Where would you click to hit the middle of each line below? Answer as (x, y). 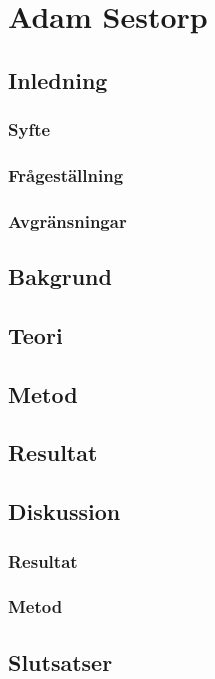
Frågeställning (66, 174)
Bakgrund (60, 276)
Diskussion (64, 511)
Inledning (58, 79)
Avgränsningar (67, 220)
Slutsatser (60, 661)
